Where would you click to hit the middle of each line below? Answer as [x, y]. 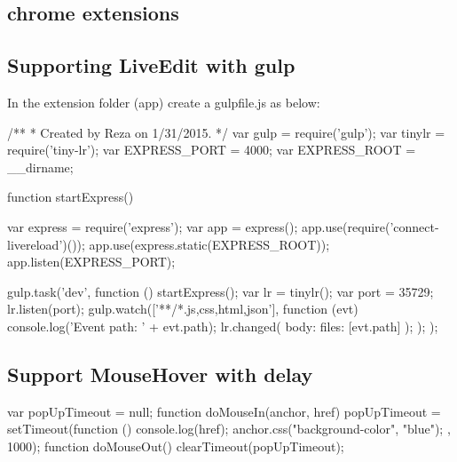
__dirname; [40, 167]
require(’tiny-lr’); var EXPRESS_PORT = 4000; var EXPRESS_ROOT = [212, 150]
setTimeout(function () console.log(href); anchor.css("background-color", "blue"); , [229, 429]
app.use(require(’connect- [370, 226]
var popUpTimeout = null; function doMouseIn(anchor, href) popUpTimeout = [224, 411]
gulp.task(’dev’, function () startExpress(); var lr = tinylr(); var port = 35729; [221, 291]
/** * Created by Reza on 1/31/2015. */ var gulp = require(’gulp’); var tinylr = [226, 132]
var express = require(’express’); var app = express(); [153, 226]
